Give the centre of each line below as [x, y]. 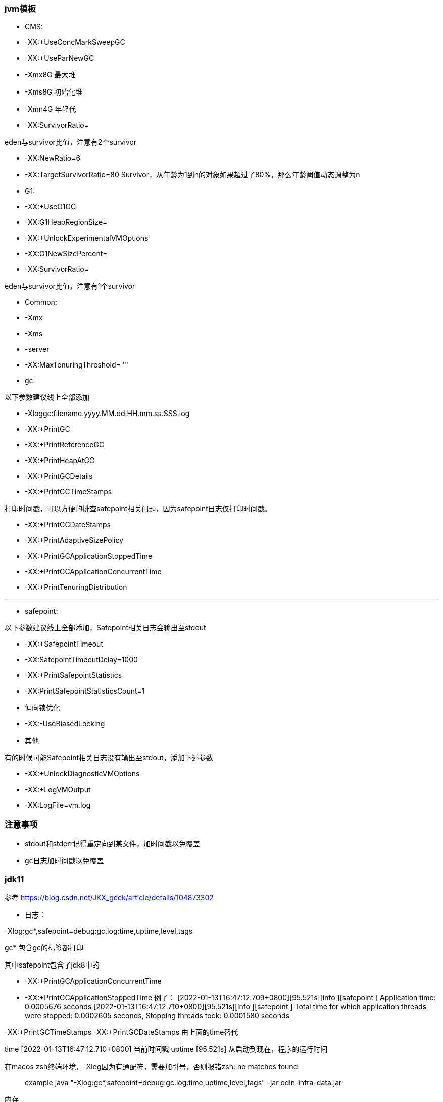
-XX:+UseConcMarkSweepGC [75, 42]
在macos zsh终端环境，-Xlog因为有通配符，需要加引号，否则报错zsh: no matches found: [152, 1066]
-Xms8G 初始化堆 [54, 92]
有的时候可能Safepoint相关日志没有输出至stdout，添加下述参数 [109, 758]
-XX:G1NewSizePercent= [66, 254]
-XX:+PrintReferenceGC [65, 445]
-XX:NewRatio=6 [53, 158]
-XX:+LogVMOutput [58, 790]
